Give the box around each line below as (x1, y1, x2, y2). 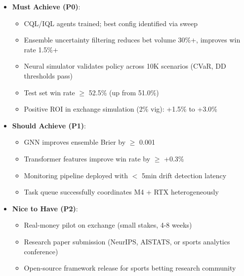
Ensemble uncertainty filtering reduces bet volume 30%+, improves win (24, 35, 241, 45)
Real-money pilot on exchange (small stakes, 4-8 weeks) (24, 220, 192, 230)
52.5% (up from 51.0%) (88, 87, 159, 97)
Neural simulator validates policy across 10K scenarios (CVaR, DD (24, 61, 226, 71)
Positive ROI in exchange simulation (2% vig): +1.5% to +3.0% (24, 104, 217, 114)
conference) (24, 246, 58, 256)
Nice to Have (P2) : (12, 203, 78, 213)
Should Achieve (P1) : (12, 120, 86, 130)
